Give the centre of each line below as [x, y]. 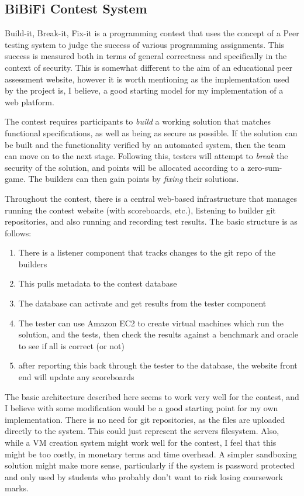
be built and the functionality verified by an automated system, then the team [145, 144]
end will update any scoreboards [76, 377]
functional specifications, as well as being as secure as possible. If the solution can [151, 132]
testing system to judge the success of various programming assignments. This [145, 44]
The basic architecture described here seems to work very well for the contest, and [152, 396]
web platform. [30, 101]
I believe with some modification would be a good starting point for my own [141, 408]
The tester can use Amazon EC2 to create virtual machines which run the [151, 323]
